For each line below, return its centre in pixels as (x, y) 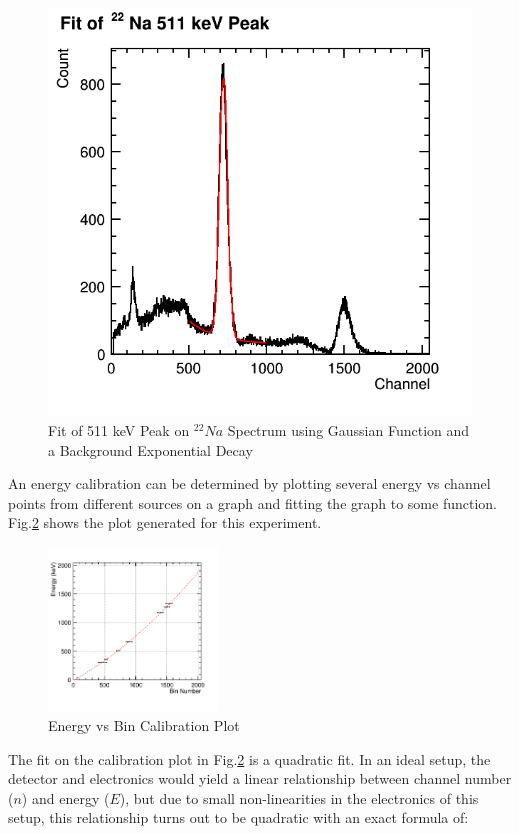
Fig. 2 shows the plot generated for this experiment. (165, 522)
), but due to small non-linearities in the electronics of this (299, 797)
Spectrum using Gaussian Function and (348, 429)
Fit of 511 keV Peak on (119, 429)
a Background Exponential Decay (150, 449)
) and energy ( (65, 797)
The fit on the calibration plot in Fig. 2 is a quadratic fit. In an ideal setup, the (249, 758)
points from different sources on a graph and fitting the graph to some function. (252, 502)
